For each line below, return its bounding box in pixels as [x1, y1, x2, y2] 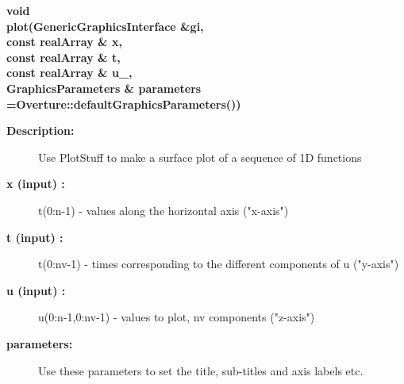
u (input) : [6, 282, 66, 298]
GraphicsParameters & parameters [6, 79, 202, 96]
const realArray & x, [6, 33, 122, 50]
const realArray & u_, [6, 64, 133, 81]
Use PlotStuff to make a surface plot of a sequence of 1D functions [38, 148, 362, 165]
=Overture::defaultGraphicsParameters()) [6, 95, 241, 112]
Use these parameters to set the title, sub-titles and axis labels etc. [38, 362, 364, 378]
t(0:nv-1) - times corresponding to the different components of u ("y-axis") [38, 255, 399, 272]
